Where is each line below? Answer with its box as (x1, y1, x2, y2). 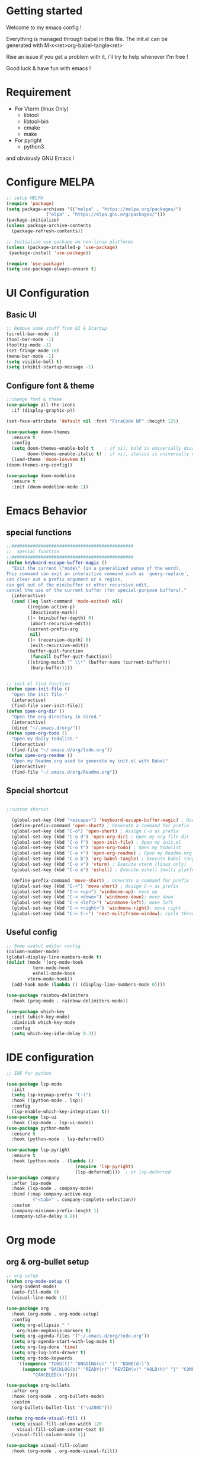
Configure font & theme (6, 380, 95, 390)
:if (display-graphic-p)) (11, 407, 76, 414)
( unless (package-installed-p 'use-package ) (6, 244, 118, 250)
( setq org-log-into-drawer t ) (11, 1350, 86, 1356)
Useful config (6, 927, 57, 937)
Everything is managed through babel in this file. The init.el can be (6, 35, 168, 42)
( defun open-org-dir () (6, 708, 65, 714)
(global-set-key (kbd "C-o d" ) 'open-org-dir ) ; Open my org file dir (11, 834, 190, 840)
